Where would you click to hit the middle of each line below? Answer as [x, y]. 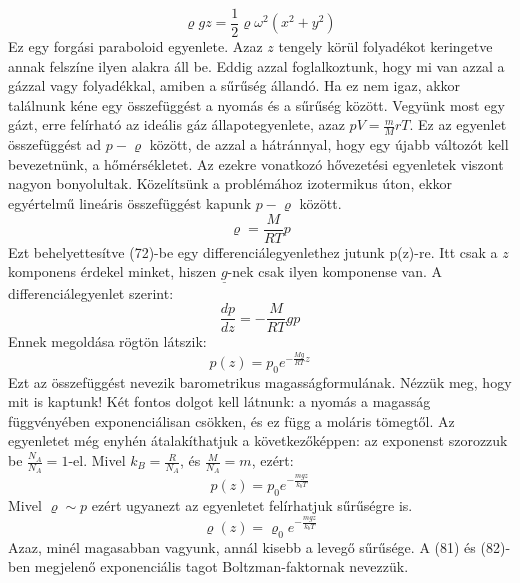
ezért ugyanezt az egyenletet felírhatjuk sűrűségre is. [252, 504]
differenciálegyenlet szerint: [91, 292]
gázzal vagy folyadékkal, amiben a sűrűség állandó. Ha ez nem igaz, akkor [234, 85]
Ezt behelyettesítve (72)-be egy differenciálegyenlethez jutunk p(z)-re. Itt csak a [253, 251]
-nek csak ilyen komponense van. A [335, 271]
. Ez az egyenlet [458, 124]
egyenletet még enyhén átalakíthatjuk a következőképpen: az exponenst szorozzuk [258, 440]
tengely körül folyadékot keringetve [385, 46]
